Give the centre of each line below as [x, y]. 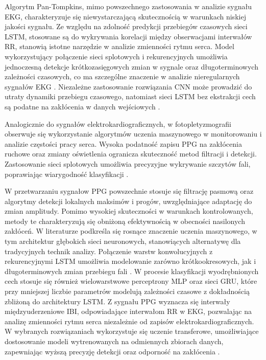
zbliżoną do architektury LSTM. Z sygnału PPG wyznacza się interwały [117, 301]
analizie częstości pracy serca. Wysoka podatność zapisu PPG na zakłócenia [123, 143]
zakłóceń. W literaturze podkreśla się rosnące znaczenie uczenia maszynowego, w [131, 231]
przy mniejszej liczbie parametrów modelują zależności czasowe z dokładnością [127, 291]
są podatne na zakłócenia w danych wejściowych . [82, 106]
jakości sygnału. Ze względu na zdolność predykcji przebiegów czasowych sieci [126, 26]
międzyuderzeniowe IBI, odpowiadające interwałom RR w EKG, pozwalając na [128, 311]
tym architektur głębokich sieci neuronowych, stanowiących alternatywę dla [123, 241]
